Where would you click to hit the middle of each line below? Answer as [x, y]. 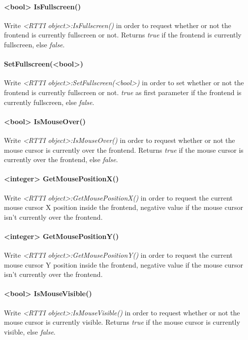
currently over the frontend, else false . [61, 159]
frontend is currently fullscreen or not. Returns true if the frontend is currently [123, 35]
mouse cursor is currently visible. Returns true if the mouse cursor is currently [122, 322]
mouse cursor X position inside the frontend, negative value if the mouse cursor [124, 207]
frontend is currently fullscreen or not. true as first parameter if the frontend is [123, 92]
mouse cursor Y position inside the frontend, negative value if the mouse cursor [124, 264]
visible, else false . [30, 331]
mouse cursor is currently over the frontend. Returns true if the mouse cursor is [124, 150]
